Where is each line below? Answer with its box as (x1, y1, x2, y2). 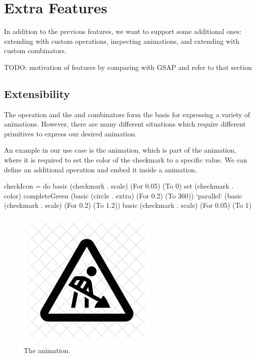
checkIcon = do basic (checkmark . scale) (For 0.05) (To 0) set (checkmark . (4, 181, 234, 191)
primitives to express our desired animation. (4, 128, 137, 138)
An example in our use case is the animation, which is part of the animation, (4, 145, 236, 155)
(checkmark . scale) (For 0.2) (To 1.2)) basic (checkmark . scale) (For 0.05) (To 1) (4, 200, 252, 210)
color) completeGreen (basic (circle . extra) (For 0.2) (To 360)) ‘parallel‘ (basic (4, 190, 242, 200)
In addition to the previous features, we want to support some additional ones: (4, 26, 242, 36)
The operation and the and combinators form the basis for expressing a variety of (4, 109, 250, 119)
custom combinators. (4, 45, 67, 56)
